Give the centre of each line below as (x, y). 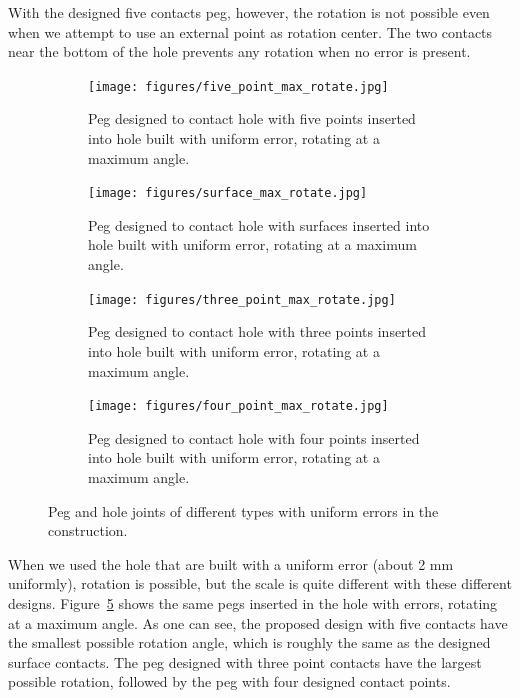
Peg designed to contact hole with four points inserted (254, 437)
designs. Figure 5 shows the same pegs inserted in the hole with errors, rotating (253, 602)
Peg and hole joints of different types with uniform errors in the (243, 510)
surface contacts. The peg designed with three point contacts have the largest (245, 661)
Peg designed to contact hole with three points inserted (257, 331)
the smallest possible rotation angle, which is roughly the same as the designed (249, 642)
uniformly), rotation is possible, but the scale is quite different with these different (260, 583)
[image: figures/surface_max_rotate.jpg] (228, 193)
